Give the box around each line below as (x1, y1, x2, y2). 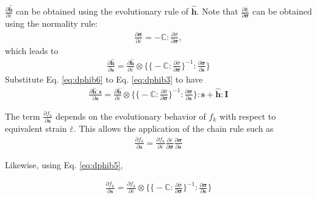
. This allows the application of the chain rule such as (73, 122, 274, 135)
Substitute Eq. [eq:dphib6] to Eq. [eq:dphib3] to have (5, 72, 203, 85)
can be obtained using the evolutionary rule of (16, 5, 189, 18)
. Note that (196, 5, 238, 18)
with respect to (219, 109, 276, 122)
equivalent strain (5, 122, 67, 135)
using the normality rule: (5, 17, 98, 30)
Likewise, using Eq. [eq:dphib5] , (5, 158, 123, 171)
